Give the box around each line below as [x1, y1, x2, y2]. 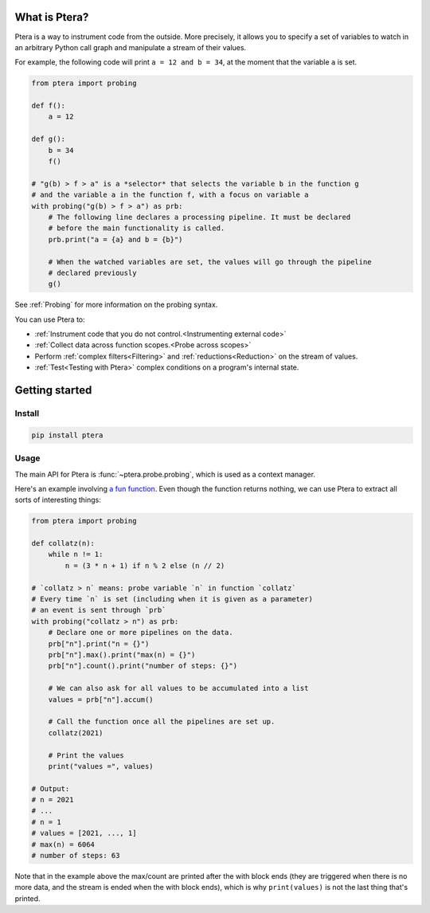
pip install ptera [31, 430, 104, 440]
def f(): [31, 101, 66, 111]
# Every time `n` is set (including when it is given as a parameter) [31, 594, 314, 604]
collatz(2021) [48, 728, 104, 737]
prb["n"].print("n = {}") [48, 639, 150, 649]
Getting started [14, 383, 92, 398]
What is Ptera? [14, 10, 89, 24]
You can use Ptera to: [14, 315, 85, 324]
